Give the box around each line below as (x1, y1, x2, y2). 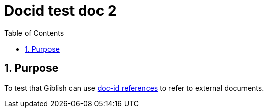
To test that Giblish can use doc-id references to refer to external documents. (4, 83, 264, 92)
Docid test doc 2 (4, 2, 117, 19)
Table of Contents (4, 28, 64, 38)
